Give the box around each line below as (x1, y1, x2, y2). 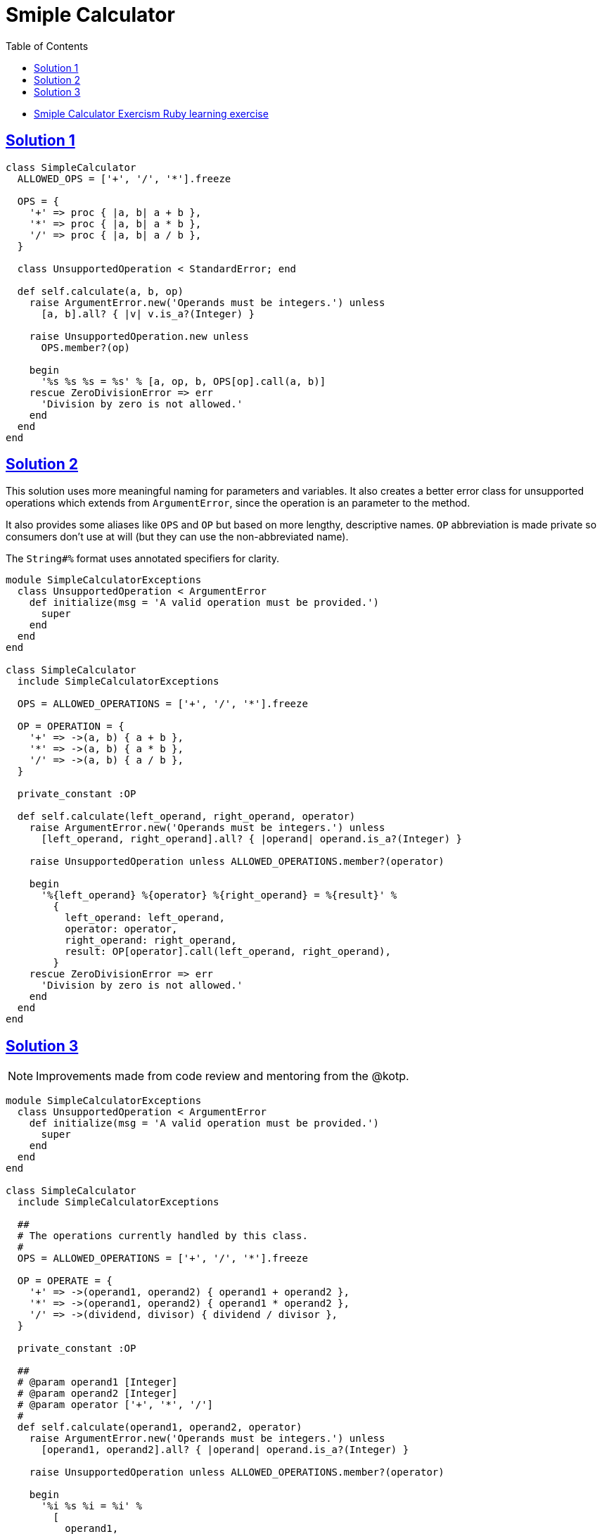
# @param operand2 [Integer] (17, 1388, 178, 1400)
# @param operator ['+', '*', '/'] (17, 1399, 214, 1411)
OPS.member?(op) (41, 341, 131, 353)
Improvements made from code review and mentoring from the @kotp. (36, 1069, 409, 1084)
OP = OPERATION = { (17, 721, 124, 733)
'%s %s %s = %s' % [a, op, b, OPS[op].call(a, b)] (41, 375, 326, 387)
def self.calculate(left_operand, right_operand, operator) (17, 811, 356, 823)
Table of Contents (6, 39, 89, 52)
